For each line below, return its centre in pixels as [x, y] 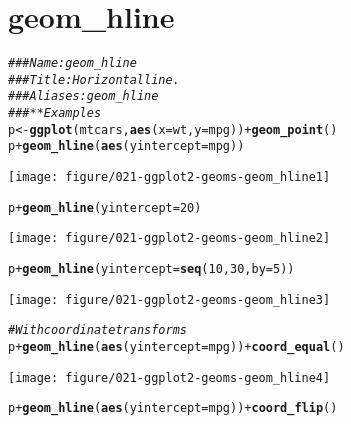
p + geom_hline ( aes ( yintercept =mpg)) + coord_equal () [176, 347]
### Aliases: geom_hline [83, 96]
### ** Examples [55, 113]
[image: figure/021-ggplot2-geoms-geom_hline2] [169, 238]
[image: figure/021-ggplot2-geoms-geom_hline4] [169, 377]
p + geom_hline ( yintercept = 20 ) [105, 207]
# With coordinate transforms [97, 330]
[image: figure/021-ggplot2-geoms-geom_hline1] [169, 177]
